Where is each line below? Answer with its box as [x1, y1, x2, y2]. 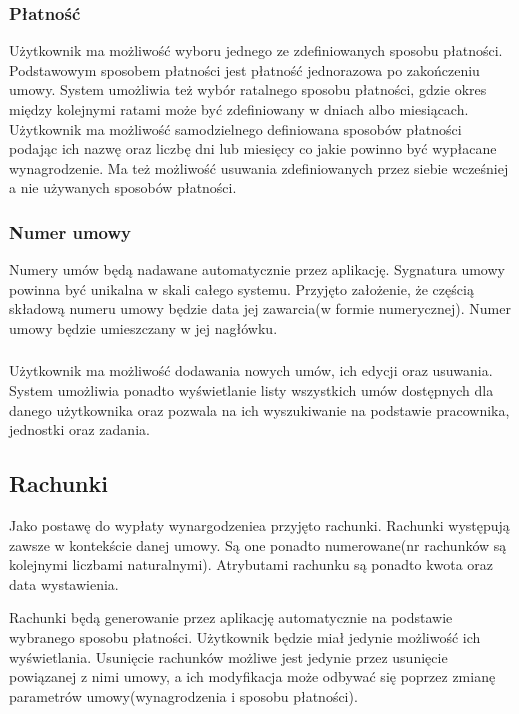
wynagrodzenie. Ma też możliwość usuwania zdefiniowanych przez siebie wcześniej [9, 157, 509, 178]
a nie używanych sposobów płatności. [9, 177, 237, 198]
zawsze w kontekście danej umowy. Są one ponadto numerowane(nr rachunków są [9, 534, 507, 555]
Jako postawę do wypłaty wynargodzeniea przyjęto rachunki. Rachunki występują [9, 515, 510, 536]
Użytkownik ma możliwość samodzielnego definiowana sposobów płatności [9, 118, 462, 139]
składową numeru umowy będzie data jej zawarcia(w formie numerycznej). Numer [9, 298, 511, 319]
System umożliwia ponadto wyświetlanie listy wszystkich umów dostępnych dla [9, 380, 494, 401]
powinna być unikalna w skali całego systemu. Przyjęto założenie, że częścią [9, 278, 474, 299]
